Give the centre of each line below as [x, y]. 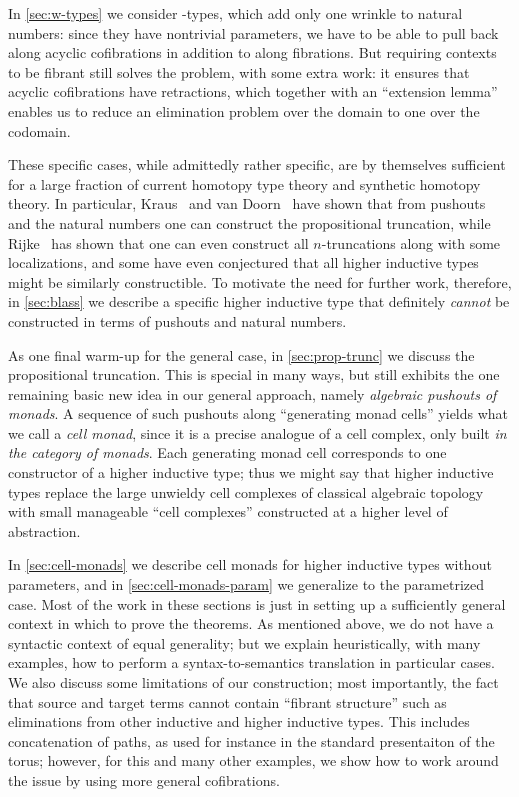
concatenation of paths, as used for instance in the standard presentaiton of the [251, 740]
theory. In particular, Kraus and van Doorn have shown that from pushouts [247, 203]
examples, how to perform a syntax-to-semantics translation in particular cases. [251, 662]
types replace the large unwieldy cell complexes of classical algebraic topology [246, 491]
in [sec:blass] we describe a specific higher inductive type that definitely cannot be [259, 301]
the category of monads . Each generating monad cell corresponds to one [227, 452]
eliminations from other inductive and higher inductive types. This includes [239, 721]
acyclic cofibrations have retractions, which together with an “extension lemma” [253, 91]
